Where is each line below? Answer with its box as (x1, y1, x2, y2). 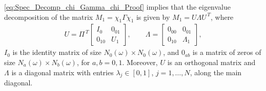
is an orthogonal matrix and (167, 57, 256, 68)
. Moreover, (122, 57, 158, 68)
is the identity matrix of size (12, 47, 101, 57)
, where (210, 11, 234, 22)
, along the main (190, 67, 242, 77)
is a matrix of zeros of (192, 47, 261, 57)
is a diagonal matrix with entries (11, 67, 114, 77)
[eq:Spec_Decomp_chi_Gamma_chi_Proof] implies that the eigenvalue (4, 2, 231, 12)
